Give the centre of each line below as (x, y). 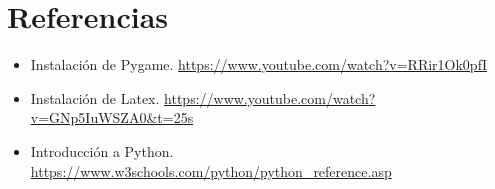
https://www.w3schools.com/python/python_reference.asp (211, 170)
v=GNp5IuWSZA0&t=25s (112, 117)
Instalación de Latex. (95, 97)
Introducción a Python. (102, 150)
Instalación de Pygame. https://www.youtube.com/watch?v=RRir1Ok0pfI (258, 64)
